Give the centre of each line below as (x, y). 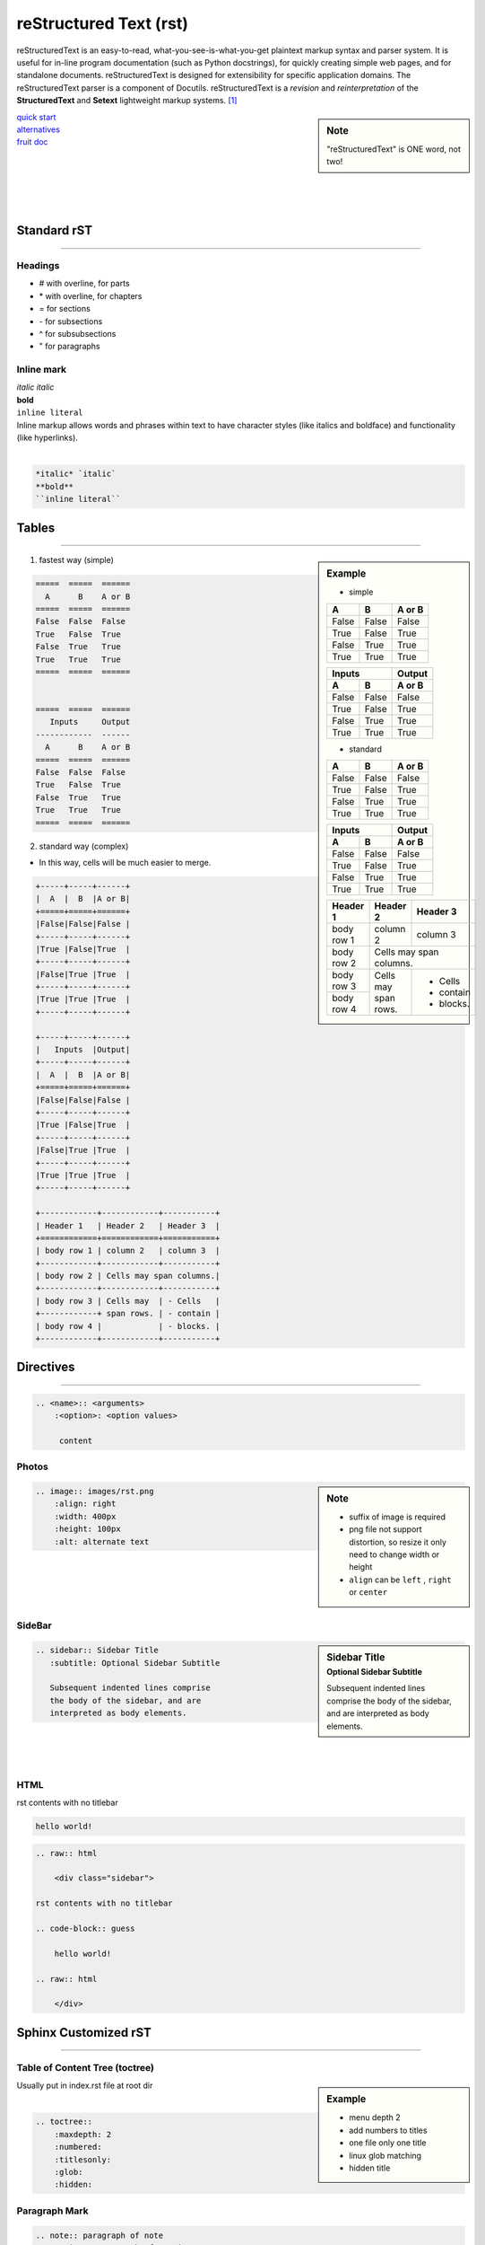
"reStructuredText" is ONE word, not (394, 149)
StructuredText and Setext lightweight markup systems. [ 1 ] (127, 101)
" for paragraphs (69, 347)
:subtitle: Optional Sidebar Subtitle (135, 1663)
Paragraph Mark (52, 2211)
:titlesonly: (83, 2159)
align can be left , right (400, 1580)
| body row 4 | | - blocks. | (128, 1326)
